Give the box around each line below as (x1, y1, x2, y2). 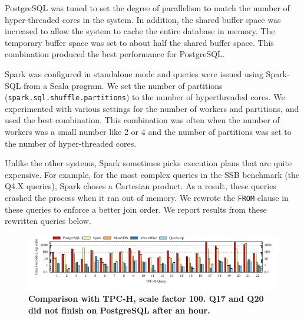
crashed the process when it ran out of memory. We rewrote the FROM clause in (5, 191, 289, 203)
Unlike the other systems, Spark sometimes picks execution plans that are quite (5, 157, 292, 169)
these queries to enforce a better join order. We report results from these (5, 203, 267, 215)
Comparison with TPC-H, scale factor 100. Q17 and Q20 (28, 292, 264, 304)
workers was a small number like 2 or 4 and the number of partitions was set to (5, 126, 292, 137)
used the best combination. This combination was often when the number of (5, 114, 280, 126)
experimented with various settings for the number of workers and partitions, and (5, 102, 299, 114)
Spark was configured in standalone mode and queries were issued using (5, 67, 263, 80)
